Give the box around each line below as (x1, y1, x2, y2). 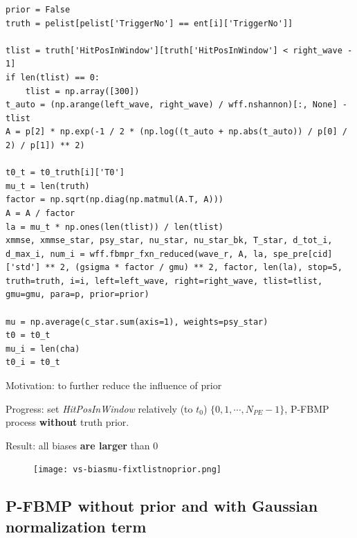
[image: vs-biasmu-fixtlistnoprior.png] (33, 465, 222, 475)
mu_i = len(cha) (6, 343, 80, 354)
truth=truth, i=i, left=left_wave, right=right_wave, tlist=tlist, (6, 276, 323, 286)
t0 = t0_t (6, 330, 51, 341)
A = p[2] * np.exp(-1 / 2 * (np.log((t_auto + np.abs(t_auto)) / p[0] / (6, 127, 347, 137)
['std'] (6, 262, 41, 273)
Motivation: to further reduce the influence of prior (6, 378, 222, 393)
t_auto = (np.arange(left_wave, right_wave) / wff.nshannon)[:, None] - (6, 100, 347, 110)
